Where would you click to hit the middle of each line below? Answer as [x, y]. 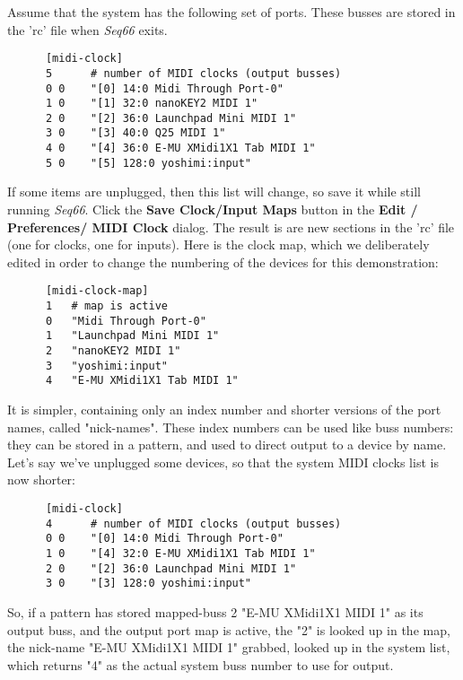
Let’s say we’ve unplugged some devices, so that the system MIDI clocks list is [223, 462]
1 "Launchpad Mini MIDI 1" [132, 336]
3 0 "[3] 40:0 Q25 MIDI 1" [135, 133]
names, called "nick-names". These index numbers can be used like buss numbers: [231, 427]
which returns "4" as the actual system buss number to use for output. [201, 664]
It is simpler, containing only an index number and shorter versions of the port [224, 409]
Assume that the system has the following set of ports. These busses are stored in [231, 12]
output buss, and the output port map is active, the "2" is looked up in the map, [229, 629]
